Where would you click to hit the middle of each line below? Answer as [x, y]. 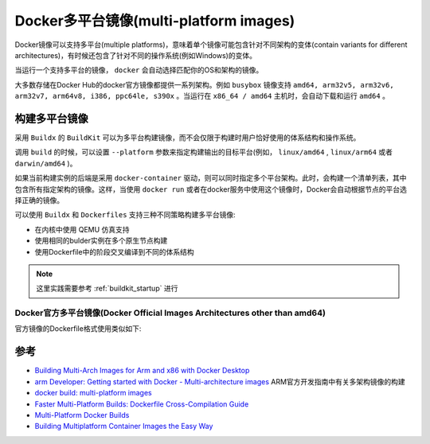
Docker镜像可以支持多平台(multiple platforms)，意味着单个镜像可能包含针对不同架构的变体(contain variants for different [211, 45]
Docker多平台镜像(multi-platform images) [155, 21]
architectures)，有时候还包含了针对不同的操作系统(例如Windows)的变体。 [135, 55]
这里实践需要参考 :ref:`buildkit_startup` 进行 [107, 288]
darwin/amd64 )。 [46, 163]
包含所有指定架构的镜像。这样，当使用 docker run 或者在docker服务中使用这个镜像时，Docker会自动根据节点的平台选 [211, 189]
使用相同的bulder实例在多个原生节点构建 [101, 241]
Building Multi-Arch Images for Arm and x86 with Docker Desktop [142, 371]
